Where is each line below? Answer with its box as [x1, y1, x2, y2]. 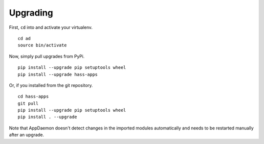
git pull [18, 101, 39, 106]
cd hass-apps [18, 94, 49, 100]
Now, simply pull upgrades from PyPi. [9, 53, 85, 59]
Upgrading [9, 7, 53, 18]
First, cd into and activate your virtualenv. [9, 24, 93, 30]
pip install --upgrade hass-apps [18, 71, 98, 77]
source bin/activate [18, 42, 67, 48]
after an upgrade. [9, 132, 44, 138]
